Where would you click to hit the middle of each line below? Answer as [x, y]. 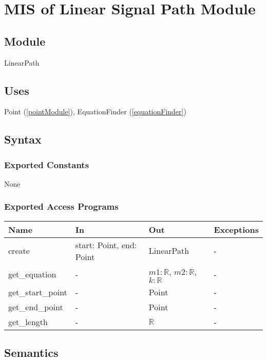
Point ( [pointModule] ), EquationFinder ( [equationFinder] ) [95, 112]
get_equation [32, 274]
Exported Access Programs [61, 206]
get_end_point [36, 307]
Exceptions [236, 229]
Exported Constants [47, 164]
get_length [28, 322]
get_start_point [38, 292]
